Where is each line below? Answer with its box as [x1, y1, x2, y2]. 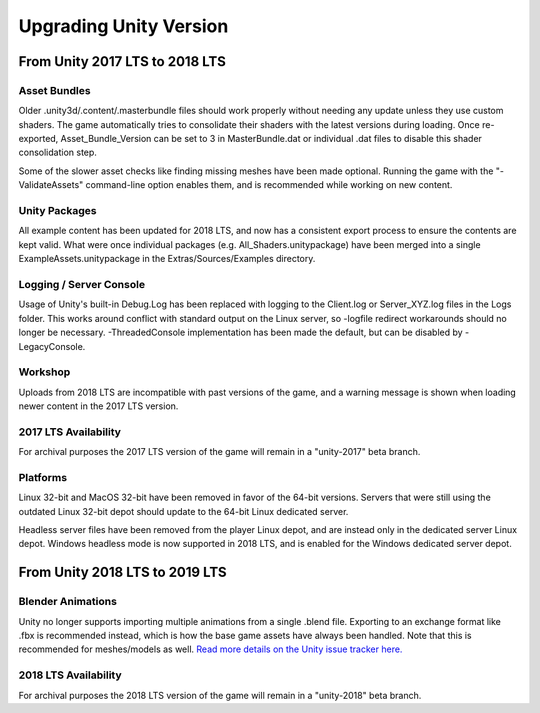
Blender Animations [18, 595, 117, 609]
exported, [18, 133, 59, 145]
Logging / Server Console [18, 277, 145, 291]
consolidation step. [18, 146, 97, 159]
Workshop [18, 365, 71, 379]
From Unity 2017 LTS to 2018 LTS [18, 53, 227, 70]
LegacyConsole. [18, 340, 86, 352]
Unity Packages [18, 204, 97, 218]
